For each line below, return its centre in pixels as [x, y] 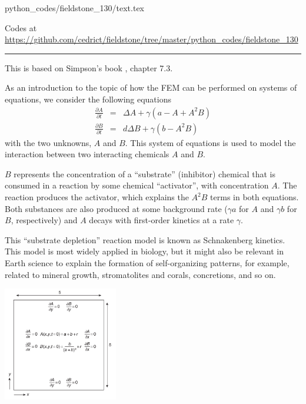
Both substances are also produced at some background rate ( [116, 208]
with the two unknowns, [48, 142]
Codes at [21, 27]
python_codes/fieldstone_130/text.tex [75, 8]
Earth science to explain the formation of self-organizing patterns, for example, [147, 262]
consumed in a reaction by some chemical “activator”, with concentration [137, 185]
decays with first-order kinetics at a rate [162, 220]
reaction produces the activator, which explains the [97, 197]
